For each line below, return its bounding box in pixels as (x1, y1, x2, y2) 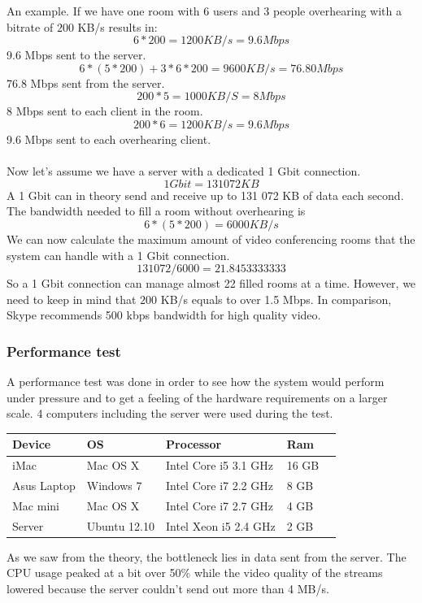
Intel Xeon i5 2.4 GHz (166, 517, 276, 534)
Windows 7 (86, 477, 142, 494)
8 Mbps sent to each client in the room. (7, 102, 203, 119)
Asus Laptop (12, 477, 76, 494)
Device (12, 436, 51, 453)
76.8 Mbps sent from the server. (7, 74, 165, 91)
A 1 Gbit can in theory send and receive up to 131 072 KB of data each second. (7, 186, 404, 203)
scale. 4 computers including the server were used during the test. (7, 405, 333, 422)
